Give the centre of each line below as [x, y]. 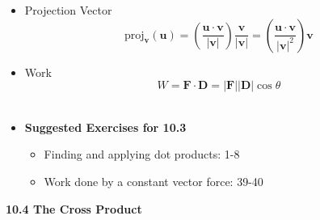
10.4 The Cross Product [74, 208]
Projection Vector [68, 10]
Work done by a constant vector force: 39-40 [154, 181]
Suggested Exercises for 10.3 [105, 127]
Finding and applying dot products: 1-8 [142, 154]
